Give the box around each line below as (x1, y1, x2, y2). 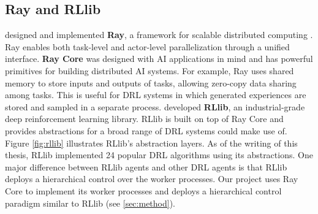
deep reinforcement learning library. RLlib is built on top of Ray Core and (5, 112, 284, 125)
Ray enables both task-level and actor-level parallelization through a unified (5, 40, 290, 53)
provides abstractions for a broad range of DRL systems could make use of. (5, 124, 287, 137)
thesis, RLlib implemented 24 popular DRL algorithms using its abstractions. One (5, 148, 313, 161)
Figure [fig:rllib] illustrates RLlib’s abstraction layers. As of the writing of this (5, 136, 298, 149)
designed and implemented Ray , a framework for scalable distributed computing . (5, 28, 313, 41)
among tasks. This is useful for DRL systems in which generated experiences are (5, 88, 306, 101)
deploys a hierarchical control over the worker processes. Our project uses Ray (5, 172, 298, 185)
